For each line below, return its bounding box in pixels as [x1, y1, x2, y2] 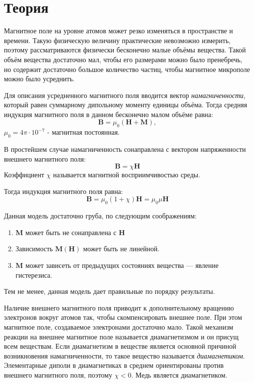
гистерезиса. [15, 269, 52, 280]
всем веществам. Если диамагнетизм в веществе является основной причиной [4, 341, 236, 351]
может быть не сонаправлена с [25, 227, 117, 237]
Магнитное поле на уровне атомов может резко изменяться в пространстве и [4, 25, 233, 36]
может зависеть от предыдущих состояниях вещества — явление [25, 260, 219, 270]
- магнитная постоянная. [47, 127, 120, 137]
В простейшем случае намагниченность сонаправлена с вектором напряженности [4, 144, 246, 154]
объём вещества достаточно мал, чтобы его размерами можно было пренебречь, [4, 54, 243, 64]
